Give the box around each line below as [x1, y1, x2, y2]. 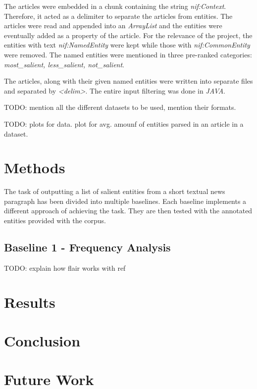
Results [4, 292, 55, 312]
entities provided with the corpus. [4, 215, 106, 226]
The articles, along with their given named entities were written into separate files [4, 76, 253, 86]
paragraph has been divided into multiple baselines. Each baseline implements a [4, 195, 247, 206]
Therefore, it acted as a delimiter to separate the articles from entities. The [4, 10, 233, 21]
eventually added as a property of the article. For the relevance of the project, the [4, 30, 253, 40]
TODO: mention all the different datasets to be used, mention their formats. [4, 102, 236, 112]
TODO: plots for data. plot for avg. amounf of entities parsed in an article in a [4, 118, 244, 129]
